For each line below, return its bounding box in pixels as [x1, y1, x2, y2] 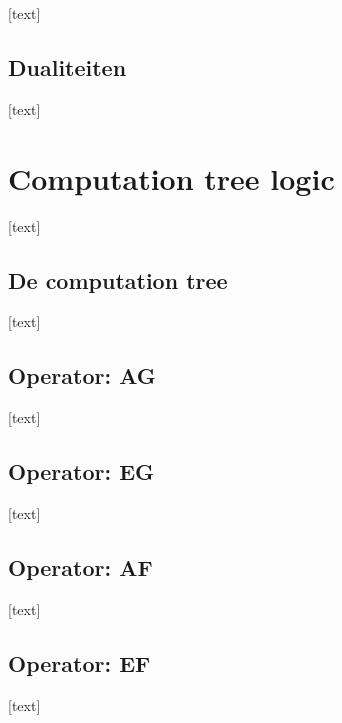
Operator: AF [8, 551, 153, 582]
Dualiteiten [8, 51, 127, 82]
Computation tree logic [8, 157, 335, 198]
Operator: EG [8, 456, 155, 487]
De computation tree [8, 264, 228, 295]
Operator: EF [8, 647, 151, 678]
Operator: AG [8, 360, 156, 391]
